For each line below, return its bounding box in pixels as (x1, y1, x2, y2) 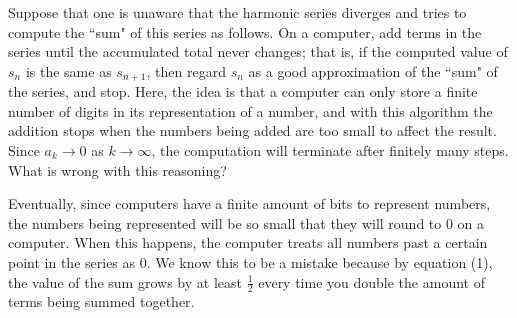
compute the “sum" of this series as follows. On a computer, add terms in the (8, 21, 482, 42)
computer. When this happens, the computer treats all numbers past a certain (8, 232, 488, 253)
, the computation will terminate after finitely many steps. (151, 140, 509, 161)
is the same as (25, 60, 112, 81)
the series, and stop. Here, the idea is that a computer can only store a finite (8, 81, 478, 102)
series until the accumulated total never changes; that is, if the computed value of (8, 41, 508, 62)
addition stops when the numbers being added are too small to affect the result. (8, 120, 497, 141)
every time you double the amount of (258, 271, 485, 292)
